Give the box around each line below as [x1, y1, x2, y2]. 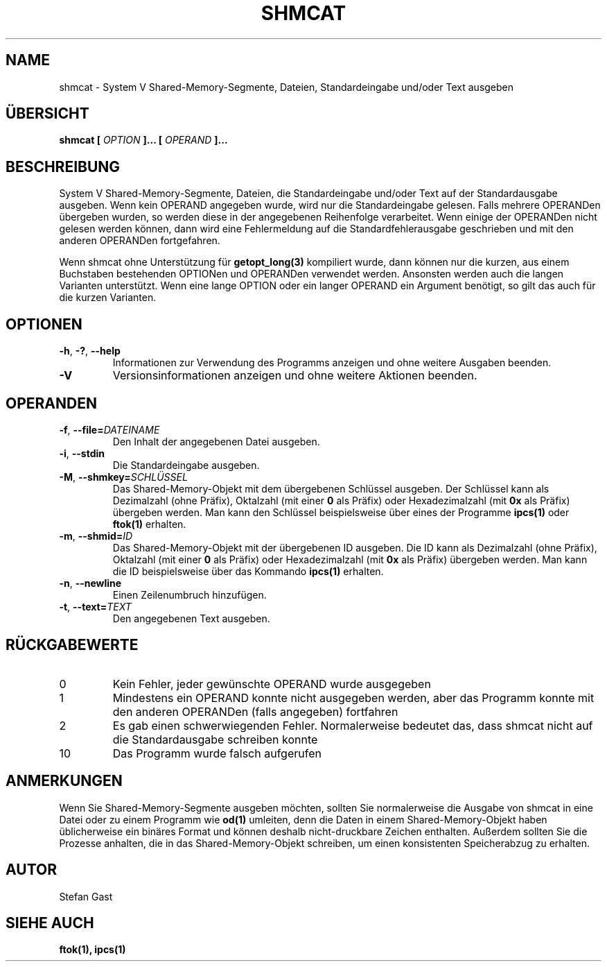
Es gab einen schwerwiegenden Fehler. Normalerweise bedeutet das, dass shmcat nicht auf [112, 718, 593, 733]
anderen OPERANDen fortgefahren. [59, 234, 220, 247]
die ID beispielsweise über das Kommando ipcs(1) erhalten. [112, 565, 384, 577]
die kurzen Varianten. [59, 291, 157, 304]
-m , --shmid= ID [59, 529, 133, 542]
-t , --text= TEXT [59, 600, 132, 613]
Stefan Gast [59, 890, 113, 902]
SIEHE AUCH [6, 914, 94, 932]
